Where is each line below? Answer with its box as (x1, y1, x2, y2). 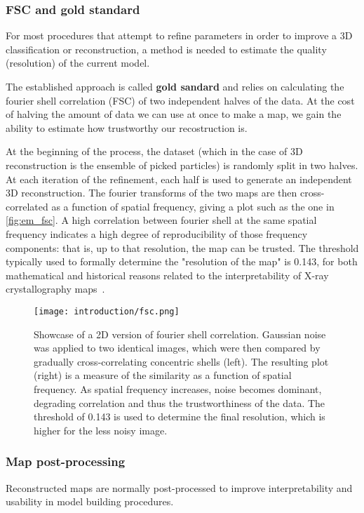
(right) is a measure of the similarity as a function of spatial (34, 368, 292, 382)
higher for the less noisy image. (34, 422, 168, 437)
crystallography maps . (6, 281, 105, 296)
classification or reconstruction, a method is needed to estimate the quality (6, 41, 327, 56)
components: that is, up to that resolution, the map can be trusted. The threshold (6, 240, 359, 255)
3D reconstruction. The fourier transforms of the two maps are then (6, 185, 297, 200)
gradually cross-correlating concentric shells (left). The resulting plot (34, 354, 329, 368)
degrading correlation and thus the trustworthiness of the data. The (34, 395, 325, 410)
